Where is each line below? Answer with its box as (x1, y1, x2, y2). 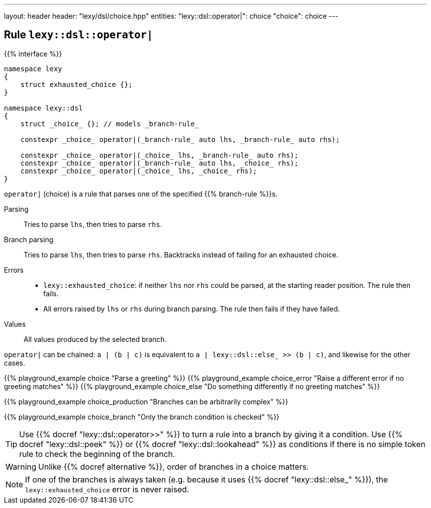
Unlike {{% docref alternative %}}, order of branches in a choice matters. (38, 461, 309, 472)
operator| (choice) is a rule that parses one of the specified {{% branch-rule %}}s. (4, 189, 277, 198)
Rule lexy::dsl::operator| (4, 28, 153, 41)
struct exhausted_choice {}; (20, 80, 133, 88)
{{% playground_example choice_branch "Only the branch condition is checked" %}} (4, 412, 279, 421)
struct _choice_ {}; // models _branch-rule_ (20, 119, 199, 128)
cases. (4, 358, 25, 367)
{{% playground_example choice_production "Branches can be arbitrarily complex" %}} (4, 397, 288, 406)
